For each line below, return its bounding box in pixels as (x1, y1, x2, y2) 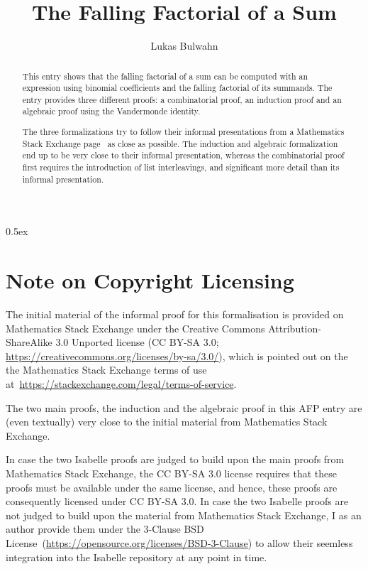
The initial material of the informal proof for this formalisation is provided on (6, 307, 344, 322)
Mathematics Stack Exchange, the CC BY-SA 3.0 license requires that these (6, 465, 337, 480)
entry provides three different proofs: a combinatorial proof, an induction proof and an (22, 93, 342, 105)
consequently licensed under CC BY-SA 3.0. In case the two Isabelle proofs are (6, 494, 349, 509)
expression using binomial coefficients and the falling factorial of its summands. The (22, 82, 333, 94)
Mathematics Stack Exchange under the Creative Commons (6, 320, 265, 335)
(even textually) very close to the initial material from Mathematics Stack (6, 414, 328, 429)
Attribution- (268, 320, 321, 335)
